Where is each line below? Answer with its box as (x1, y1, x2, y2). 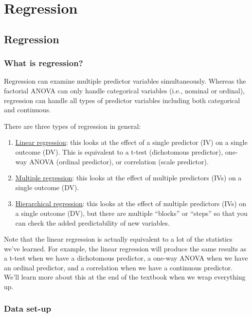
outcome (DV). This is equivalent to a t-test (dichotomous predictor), (15, 146, 223, 157)
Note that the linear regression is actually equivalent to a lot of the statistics (4, 234, 233, 244)
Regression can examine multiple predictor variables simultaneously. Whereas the (4, 76, 246, 86)
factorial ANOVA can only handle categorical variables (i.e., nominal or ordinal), (4, 85, 245, 95)
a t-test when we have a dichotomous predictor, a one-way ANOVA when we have (4, 253, 248, 263)
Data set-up (4, 302, 51, 314)
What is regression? (4, 57, 83, 69)
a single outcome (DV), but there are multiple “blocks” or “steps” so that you (15, 208, 248, 218)
